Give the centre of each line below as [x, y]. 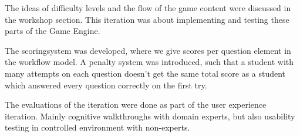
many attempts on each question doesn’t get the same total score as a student [145, 73]
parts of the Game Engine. [53, 31]
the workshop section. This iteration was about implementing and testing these [147, 19]
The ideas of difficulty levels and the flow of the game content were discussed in [148, 8]
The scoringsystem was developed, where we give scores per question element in [148, 50]
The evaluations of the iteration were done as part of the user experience [136, 105]
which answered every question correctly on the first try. [106, 85]
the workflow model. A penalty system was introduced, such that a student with [149, 62]
